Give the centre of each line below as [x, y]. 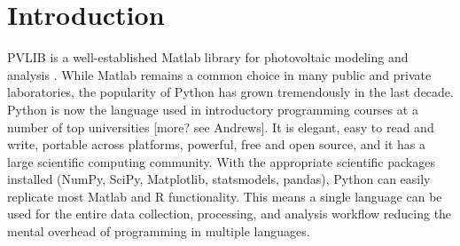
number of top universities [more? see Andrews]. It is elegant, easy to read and [221, 127]
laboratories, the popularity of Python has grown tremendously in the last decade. [230, 92]
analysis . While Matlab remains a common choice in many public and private [219, 74]
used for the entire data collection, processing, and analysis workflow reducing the [230, 214]
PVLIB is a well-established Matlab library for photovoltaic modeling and [208, 57]
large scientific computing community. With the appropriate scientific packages [221, 161]
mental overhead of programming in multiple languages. [159, 231]
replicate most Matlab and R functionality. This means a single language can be [225, 196]
